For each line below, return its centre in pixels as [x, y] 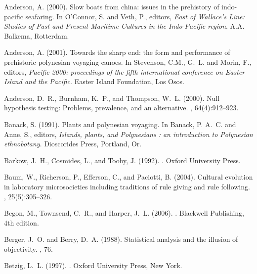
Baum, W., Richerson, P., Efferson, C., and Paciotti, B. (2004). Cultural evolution [128, 177]
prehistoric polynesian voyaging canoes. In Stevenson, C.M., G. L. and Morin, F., [128, 62]
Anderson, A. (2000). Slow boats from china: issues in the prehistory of [112, 6]
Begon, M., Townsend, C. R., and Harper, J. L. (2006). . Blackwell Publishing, [124, 213]
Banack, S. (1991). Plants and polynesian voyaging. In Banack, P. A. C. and [120, 124]
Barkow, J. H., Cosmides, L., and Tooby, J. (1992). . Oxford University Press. [122, 160]
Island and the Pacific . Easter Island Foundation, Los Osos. [94, 81]
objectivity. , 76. [28, 249]
